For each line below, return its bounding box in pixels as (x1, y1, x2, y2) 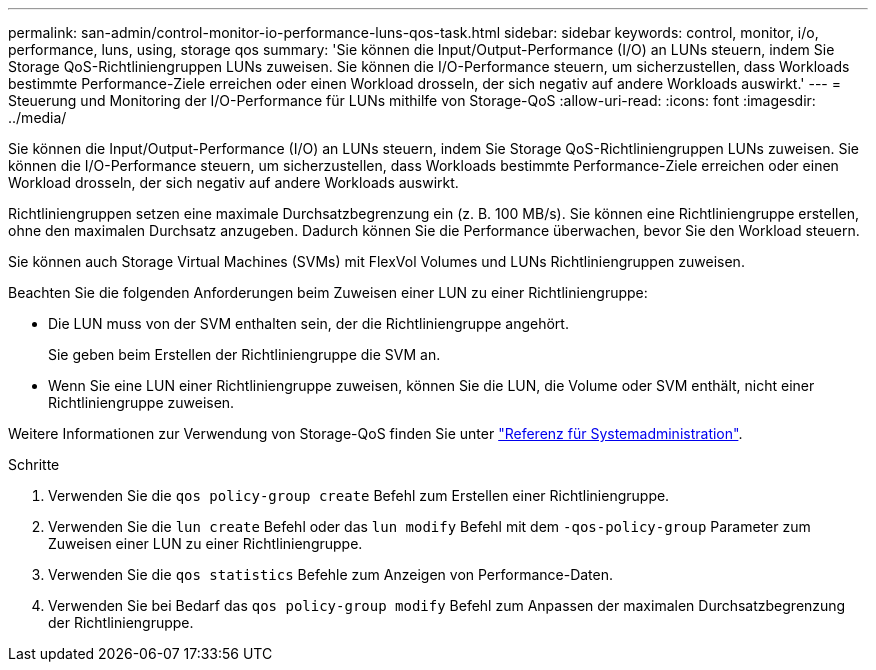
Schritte (8, 456, 60, 473)
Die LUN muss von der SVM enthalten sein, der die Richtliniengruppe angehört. (48, 315, 569, 332)
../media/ (8, 109, 67, 126)
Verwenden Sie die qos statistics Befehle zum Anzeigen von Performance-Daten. (48, 566, 614, 583)
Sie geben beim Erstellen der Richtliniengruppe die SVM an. (48, 346, 441, 363)
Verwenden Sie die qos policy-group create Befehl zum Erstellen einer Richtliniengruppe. (48, 487, 670, 504)
